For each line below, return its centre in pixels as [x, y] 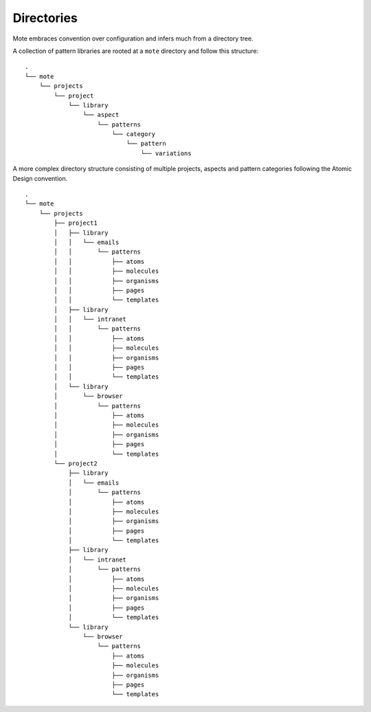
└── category [134, 134]
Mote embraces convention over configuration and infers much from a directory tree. [133, 38]
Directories [45, 18]
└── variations [166, 153]
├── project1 [76, 223]
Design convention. [40, 178]
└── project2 [76, 463]
